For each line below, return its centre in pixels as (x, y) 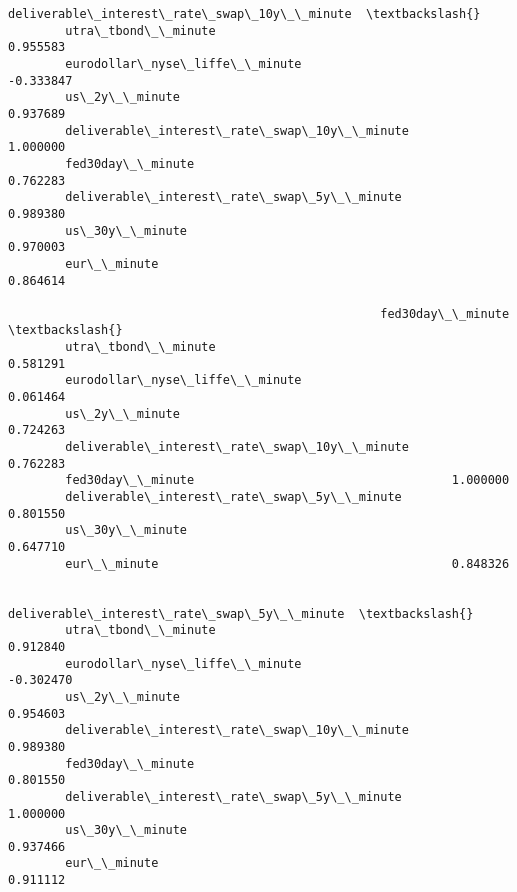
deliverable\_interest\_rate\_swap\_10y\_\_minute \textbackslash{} (244, 14)
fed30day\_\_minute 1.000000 (287, 480)
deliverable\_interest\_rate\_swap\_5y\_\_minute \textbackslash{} (241, 613)
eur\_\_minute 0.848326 (287, 563)
